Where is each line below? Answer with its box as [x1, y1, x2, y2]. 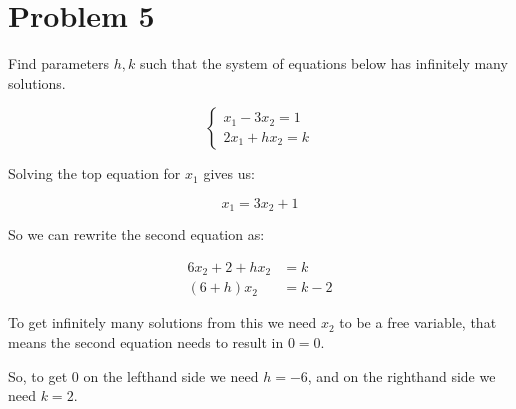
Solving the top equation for [8, 163, 181, 184]
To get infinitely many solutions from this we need [8, 312, 317, 333]
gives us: [203, 163, 255, 184]
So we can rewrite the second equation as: [8, 224, 265, 245]
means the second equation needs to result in [8, 332, 284, 353]
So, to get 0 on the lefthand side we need [8, 365, 259, 386]
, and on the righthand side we [307, 365, 496, 386]
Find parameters [8, 53, 110, 74]
